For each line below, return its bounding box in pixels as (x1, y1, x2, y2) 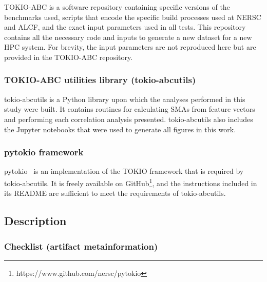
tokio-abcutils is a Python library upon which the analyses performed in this (4, 93, 245, 104)
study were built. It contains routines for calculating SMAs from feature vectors (4, 104, 255, 114)
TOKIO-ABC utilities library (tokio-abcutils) (4, 73, 196, 86)
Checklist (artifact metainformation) (4, 239, 158, 252)
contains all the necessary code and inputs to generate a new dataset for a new (4, 31, 252, 42)
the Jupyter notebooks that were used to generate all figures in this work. (4, 124, 236, 134)
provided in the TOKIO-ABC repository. (4, 51, 133, 62)
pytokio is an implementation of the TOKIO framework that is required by (4, 166, 244, 176)
